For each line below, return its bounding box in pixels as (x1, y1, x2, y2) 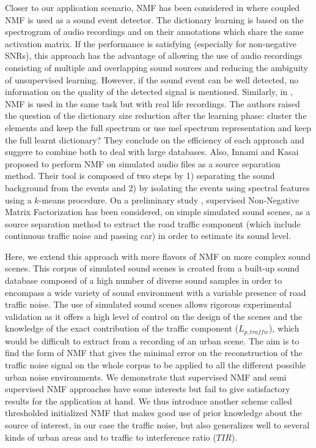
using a (5, 193, 32, 206)
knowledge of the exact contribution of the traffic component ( (5, 322, 238, 335)
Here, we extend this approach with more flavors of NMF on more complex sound (5, 249, 310, 262)
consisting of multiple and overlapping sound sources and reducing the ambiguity (5, 61, 308, 74)
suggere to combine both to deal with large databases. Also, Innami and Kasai (5, 145, 299, 158)
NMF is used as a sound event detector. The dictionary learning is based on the (5, 13, 304, 26)
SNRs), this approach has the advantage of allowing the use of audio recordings (5, 49, 303, 62)
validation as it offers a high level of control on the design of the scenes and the (5, 309, 303, 322)
